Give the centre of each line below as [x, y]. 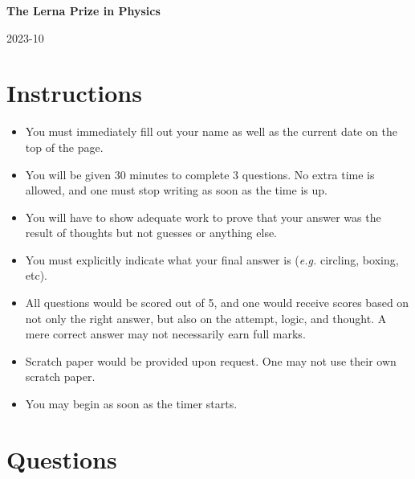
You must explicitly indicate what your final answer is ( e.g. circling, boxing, [212, 259]
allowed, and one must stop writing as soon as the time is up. [176, 190]
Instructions [74, 93]
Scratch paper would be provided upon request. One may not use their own [211, 360]
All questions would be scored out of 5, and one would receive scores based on [217, 303]
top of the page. [64, 147]
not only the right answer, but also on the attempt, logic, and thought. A [206, 318]
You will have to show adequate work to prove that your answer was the [203, 217]
